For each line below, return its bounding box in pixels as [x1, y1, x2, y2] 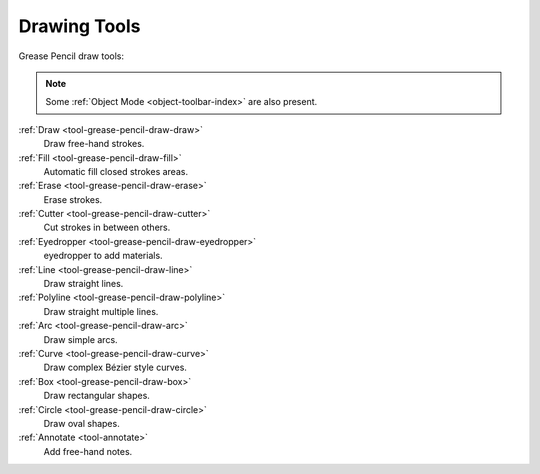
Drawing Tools [18, 15, 141, 37]
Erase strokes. [43, 193, 103, 205]
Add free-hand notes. [43, 445, 133, 457]
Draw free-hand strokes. [43, 138, 145, 150]
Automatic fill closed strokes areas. [43, 165, 189, 177]
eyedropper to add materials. [43, 250, 164, 262]
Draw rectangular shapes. [43, 390, 150, 402]
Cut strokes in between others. [43, 221, 171, 234]
